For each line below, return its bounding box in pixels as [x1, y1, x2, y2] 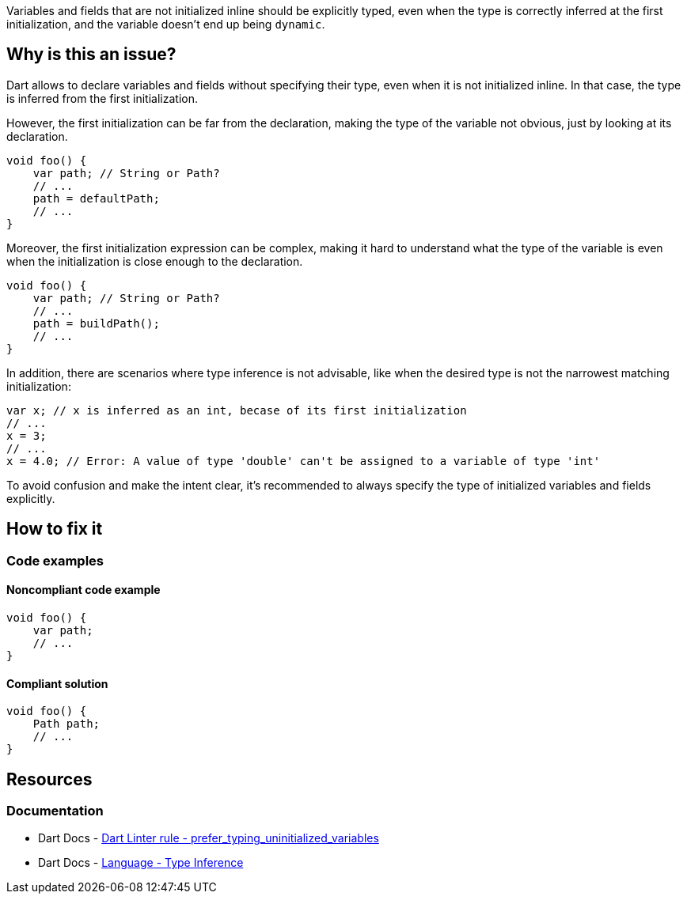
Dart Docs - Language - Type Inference [38, 856, 244, 870]
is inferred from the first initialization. [6, 91, 198, 105]
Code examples [6, 552, 104, 569]
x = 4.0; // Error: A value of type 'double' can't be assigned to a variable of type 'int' [6, 454, 601, 467]
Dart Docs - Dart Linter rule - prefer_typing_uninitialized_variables [38, 831, 379, 845]
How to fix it [6, 519, 103, 539]
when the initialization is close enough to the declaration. [6, 254, 303, 268]
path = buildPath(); [32, 316, 160, 330]
